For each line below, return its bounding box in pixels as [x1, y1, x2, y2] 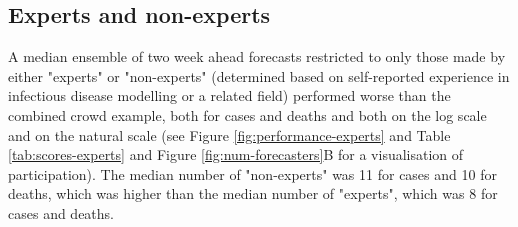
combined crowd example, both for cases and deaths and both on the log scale [8, 104, 487, 125]
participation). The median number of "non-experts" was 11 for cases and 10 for [8, 163, 497, 184]
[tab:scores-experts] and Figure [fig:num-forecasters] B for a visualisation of [8, 144, 464, 165]
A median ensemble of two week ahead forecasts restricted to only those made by [8, 46, 506, 67]
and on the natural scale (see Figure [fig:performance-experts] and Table [8, 124, 451, 145]
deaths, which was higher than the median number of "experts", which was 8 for [8, 183, 498, 204]
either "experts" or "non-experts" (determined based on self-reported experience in [8, 65, 510, 86]
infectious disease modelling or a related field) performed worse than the [8, 85, 451, 106]
